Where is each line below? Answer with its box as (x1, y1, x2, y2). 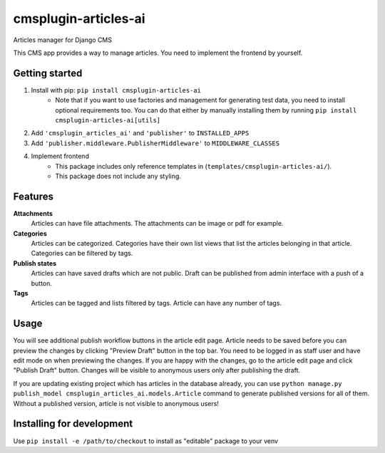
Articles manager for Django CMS (13, 36, 112, 44)
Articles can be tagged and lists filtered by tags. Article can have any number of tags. (31, 299, 282, 308)
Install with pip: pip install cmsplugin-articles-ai (31, 85, 201, 94)
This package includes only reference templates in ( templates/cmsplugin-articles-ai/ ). (55, 162, 332, 170)
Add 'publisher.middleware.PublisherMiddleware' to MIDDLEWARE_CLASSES (31, 139, 280, 147)
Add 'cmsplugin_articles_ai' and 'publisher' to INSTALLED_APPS (31, 129, 250, 137)
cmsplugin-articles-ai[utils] (55, 116, 161, 125)
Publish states (13, 259, 57, 267)
